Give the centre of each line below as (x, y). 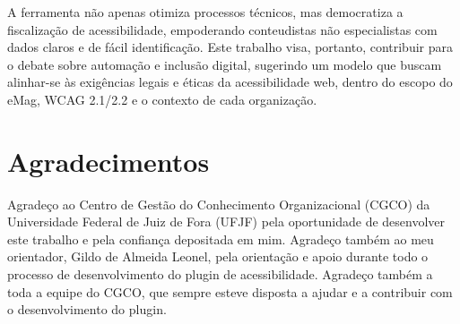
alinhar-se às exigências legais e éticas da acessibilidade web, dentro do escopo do (230, 82)
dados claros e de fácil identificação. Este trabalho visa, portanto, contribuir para (230, 47)
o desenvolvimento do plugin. (87, 309)
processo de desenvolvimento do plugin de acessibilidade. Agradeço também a (220, 274)
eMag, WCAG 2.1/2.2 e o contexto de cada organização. (162, 99)
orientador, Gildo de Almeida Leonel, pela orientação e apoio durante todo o (218, 256)
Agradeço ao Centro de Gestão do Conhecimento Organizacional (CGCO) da (219, 204)
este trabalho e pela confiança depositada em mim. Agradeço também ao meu (221, 239)
